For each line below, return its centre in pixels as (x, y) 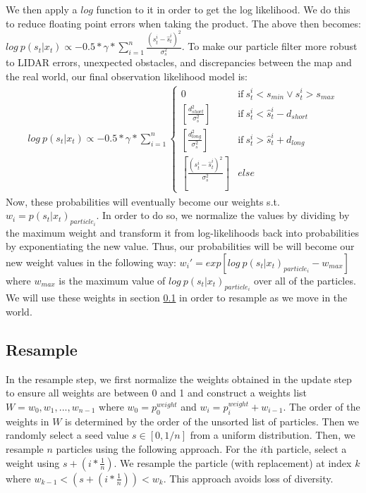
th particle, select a (305, 449)
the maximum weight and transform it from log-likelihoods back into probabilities (182, 232)
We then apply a (42, 9)
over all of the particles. (305, 280)
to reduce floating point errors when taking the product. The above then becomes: (183, 23)
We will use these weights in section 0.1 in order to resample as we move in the (177, 298)
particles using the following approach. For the (157, 449)
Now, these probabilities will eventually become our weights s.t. (143, 201)
